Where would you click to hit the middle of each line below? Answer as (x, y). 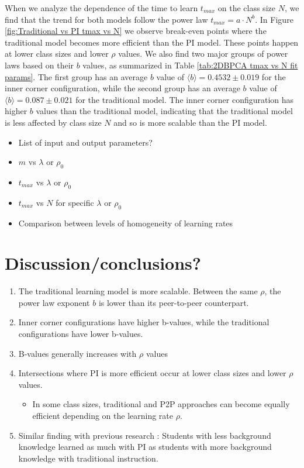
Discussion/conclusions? (103, 263)
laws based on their (39, 65)
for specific (75, 202)
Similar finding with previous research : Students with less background (145, 435)
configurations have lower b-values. (81, 334)
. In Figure (274, 19)
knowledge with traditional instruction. (88, 458)
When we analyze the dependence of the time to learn (101, 8)
